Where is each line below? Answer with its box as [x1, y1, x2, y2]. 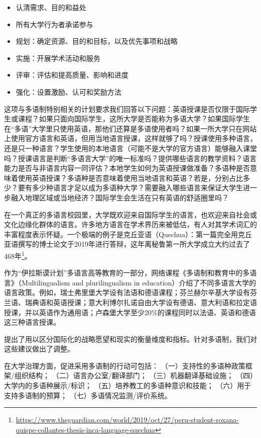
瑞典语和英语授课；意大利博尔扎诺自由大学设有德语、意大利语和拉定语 [25, 297, 257, 307]
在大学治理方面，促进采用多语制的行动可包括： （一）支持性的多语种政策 [4, 360, 245, 371]
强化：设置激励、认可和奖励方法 [16, 86, 121, 97]
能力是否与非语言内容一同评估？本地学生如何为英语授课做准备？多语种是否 [4, 163, 250, 173]
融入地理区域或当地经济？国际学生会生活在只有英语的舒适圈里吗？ [11, 192, 229, 202]
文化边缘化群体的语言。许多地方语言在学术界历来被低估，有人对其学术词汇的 [4, 219, 257, 230]
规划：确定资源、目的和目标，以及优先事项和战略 [16, 36, 178, 46]
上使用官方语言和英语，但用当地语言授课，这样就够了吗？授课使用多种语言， [4, 133, 257, 143]
